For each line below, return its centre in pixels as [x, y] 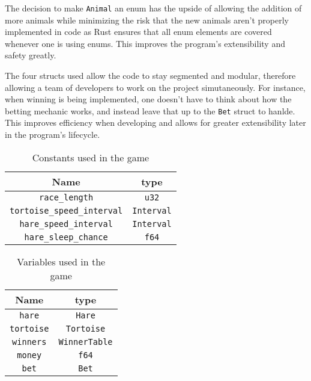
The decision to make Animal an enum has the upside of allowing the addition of [153, 8]
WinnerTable [86, 342]
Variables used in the [61, 261]
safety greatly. [31, 55]
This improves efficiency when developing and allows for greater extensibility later [155, 122]
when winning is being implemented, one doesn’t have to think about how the [148, 99]
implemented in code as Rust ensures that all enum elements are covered [138, 32]
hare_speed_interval [66, 224]
